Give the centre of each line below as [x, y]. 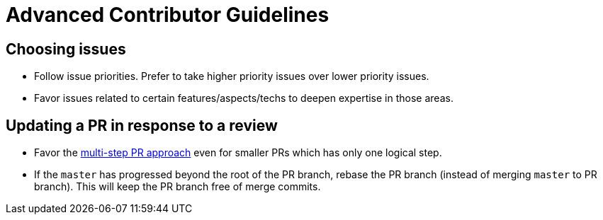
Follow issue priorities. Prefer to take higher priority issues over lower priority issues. [232, 76]
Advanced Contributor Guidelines [168, 15]
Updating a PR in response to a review [142, 125]
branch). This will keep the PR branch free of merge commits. [177, 187]
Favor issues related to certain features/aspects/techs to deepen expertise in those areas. [244, 98]
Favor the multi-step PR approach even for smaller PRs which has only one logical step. [238, 153]
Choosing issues [66, 49]
